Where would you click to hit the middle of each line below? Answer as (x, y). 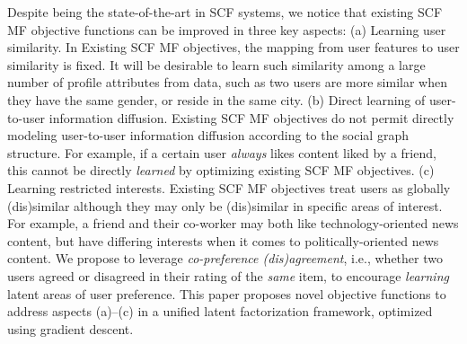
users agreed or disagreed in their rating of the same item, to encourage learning (228, 275)
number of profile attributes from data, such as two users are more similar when (227, 82)
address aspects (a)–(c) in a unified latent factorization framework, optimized (220, 311)
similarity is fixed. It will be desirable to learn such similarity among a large (216, 64)
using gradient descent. (70, 328)
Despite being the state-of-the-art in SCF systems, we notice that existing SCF (225, 12)
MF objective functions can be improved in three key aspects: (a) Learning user (227, 29)
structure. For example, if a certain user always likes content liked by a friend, (222, 152)
